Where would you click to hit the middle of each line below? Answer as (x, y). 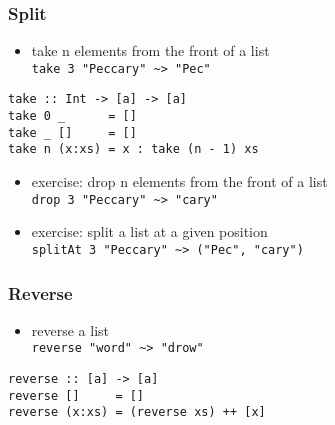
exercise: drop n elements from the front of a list (179, 181)
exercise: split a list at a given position (149, 231)
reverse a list (70, 329)
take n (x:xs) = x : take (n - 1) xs (133, 149)
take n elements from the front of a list (150, 50)
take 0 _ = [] (72, 116)
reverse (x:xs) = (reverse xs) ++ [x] (137, 412)
